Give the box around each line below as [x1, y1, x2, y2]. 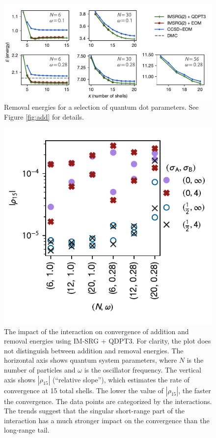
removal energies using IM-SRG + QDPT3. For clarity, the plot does [4, 336, 211, 346]
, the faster [178, 385, 211, 395]
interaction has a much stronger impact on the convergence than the [4, 415, 210, 425]
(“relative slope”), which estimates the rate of [52, 374, 190, 384]
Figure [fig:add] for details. [4, 111, 84, 122]
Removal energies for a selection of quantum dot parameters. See [4, 102, 199, 112]
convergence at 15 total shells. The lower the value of [4, 385, 163, 395]
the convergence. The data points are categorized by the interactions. [4, 396, 212, 406]
